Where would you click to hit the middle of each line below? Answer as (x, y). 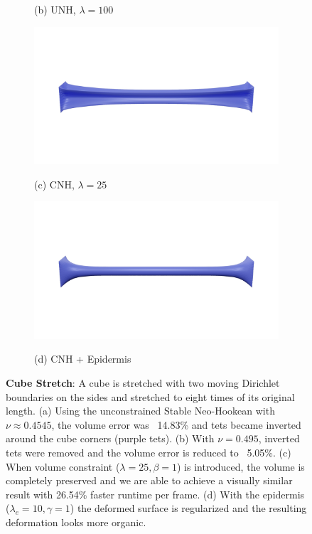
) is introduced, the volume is (241, 466)
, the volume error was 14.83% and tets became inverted (176, 424)
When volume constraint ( (63, 466)
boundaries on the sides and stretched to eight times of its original (150, 396)
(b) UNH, (55, 9)
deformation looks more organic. (76, 522)
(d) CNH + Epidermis (83, 359)
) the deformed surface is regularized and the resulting (188, 508)
